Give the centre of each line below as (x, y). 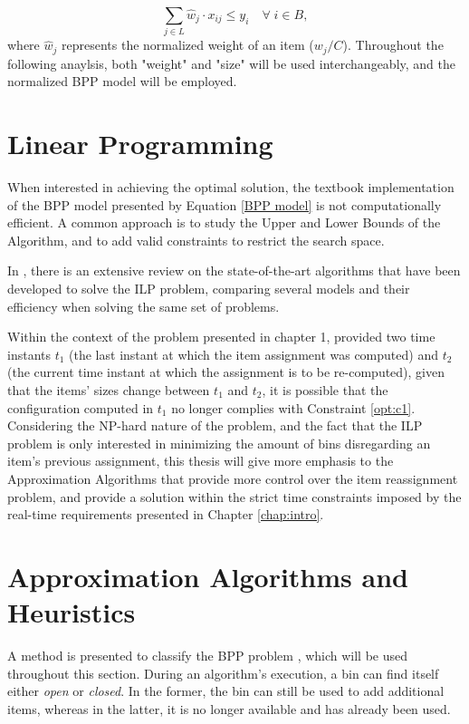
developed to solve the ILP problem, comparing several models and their (209, 289)
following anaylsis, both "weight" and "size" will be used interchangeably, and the (231, 63)
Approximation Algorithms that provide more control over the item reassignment (233, 478)
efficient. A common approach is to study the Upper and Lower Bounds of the (224, 222)
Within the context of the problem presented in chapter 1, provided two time (221, 337)
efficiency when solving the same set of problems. (144, 306)
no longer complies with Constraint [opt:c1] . (293, 407)
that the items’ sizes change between (109, 390)
